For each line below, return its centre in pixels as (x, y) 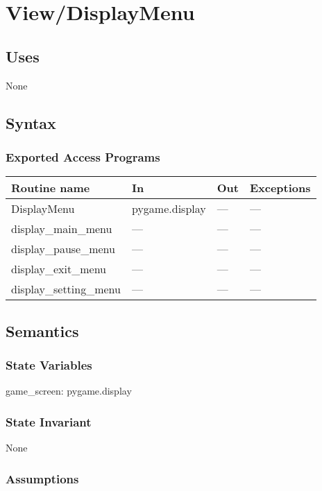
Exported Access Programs (83, 156)
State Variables (49, 364)
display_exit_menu (59, 269)
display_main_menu (62, 229)
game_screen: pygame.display (69, 391)
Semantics (42, 330)
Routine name (51, 188)
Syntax (31, 122)
